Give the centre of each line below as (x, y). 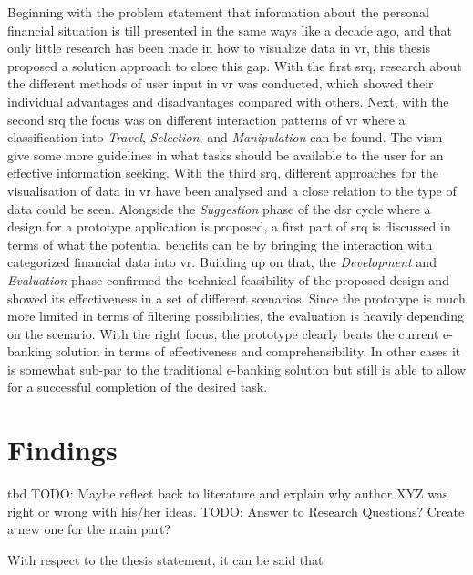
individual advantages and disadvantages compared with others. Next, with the (228, 101)
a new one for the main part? (89, 529)
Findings (62, 450)
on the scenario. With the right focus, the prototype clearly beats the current (223, 333)
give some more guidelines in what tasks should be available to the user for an (226, 154)
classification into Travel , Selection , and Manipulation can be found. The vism (225, 137)
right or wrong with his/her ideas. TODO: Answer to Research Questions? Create (236, 511)
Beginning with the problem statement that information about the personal (218, 12)
